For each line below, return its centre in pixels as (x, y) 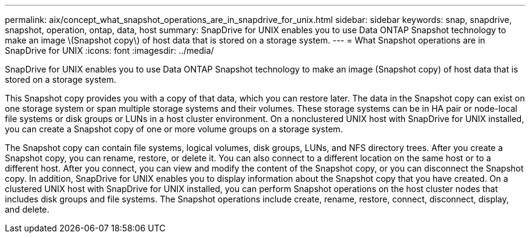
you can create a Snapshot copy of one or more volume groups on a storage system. (174, 129)
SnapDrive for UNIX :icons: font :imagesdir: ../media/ (110, 50)
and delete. (27, 209)
